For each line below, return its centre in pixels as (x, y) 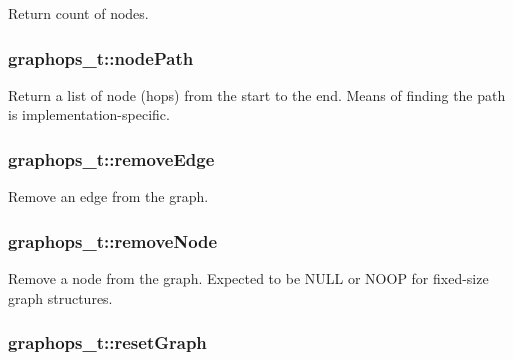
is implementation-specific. (89, 114)
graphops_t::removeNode (113, 240)
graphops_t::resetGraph (107, 342)
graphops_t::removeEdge (111, 158)
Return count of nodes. (78, 13)
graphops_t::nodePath (101, 57)
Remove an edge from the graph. (108, 196)
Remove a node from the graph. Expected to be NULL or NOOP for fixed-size (248, 278)
